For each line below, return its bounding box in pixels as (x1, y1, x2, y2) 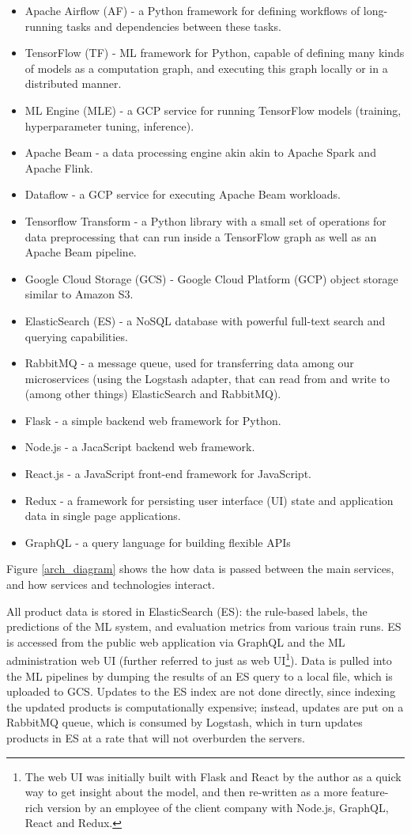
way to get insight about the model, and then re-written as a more (25, 784, 348, 800)
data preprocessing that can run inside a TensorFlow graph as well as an (25, 228, 377, 245)
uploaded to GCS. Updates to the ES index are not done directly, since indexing (6, 683, 396, 700)
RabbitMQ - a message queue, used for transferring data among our (25, 355, 354, 371)
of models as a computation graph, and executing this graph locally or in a (25, 59, 388, 76)
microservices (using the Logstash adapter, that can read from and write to (25, 370, 390, 386)
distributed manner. (25, 75, 122, 92)
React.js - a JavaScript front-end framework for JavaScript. (25, 465, 311, 482)
